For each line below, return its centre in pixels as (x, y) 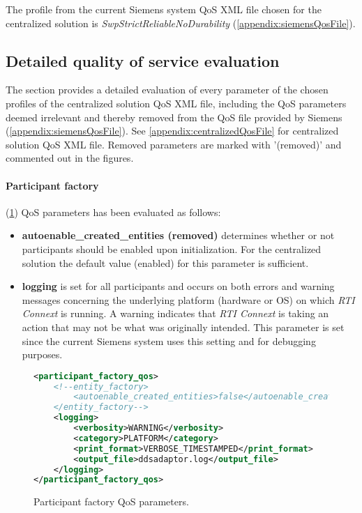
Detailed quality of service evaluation (143, 60)
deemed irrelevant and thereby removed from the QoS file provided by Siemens (174, 117)
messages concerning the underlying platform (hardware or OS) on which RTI (188, 299)
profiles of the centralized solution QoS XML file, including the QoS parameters (176, 103)
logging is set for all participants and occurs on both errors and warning (178, 286)
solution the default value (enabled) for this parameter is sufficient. (165, 262)
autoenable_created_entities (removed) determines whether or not (178, 235)
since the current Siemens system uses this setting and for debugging (169, 340)
